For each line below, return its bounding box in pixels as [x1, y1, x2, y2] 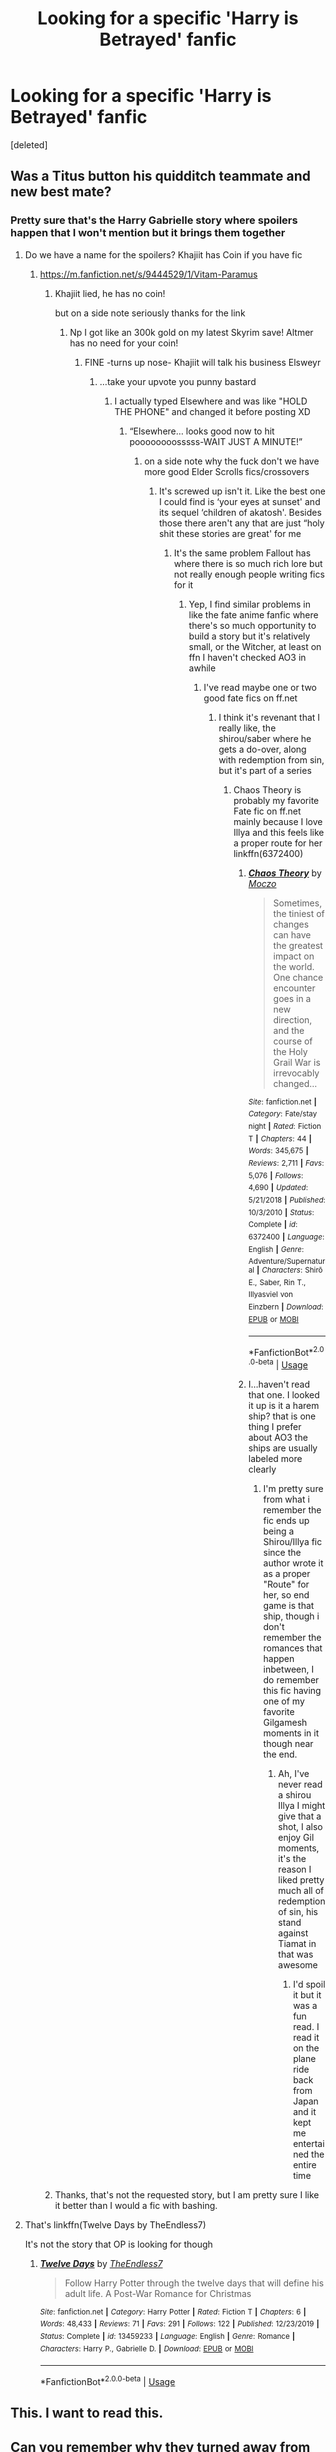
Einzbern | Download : [248, 1302, 324, 1312]
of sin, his [278, 1905, 318, 1917]
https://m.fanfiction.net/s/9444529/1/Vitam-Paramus [39, 268, 258, 280]
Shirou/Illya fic [263, 1535, 323, 1547]
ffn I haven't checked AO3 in [188, 651, 307, 663]
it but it [293, 1988, 322, 2001]
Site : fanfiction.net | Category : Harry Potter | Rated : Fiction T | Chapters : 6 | [39, 2307, 307, 2317]
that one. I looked [248, 1388, 320, 1401]
